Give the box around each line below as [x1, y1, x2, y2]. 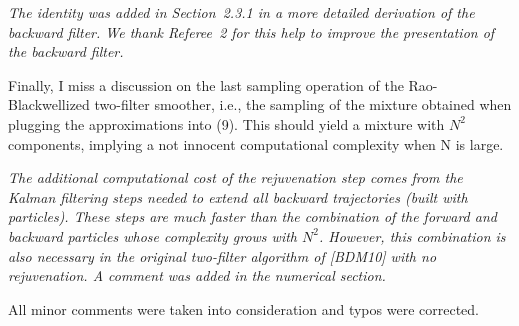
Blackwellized [8, 94, 90, 115]
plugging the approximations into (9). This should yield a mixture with [8, 113, 445, 134]
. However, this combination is [318, 225, 506, 246]
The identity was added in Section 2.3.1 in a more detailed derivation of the [8, 2, 475, 22]
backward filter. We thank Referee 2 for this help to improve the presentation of [8, 21, 495, 42]
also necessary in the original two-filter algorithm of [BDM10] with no [8, 245, 437, 266]
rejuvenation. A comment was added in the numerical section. [8, 265, 386, 286]
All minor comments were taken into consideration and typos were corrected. [8, 298, 479, 319]
